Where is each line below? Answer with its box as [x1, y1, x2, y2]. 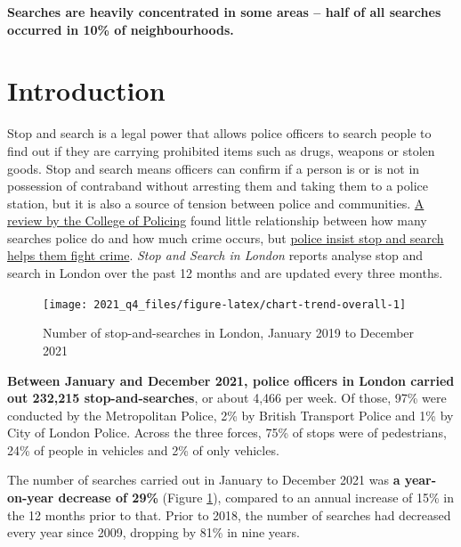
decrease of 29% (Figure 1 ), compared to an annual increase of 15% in [58, 488, 454, 507]
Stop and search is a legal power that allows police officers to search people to [7, 124, 432, 143]
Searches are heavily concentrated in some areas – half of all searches [7, 3, 441, 20]
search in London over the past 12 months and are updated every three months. [7, 264, 443, 282]
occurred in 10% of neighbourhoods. [7, 20, 234, 38]
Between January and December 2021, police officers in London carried [7, 371, 455, 389]
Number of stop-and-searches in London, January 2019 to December [43, 323, 415, 342]
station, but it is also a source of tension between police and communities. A [7, 193, 425, 212]
